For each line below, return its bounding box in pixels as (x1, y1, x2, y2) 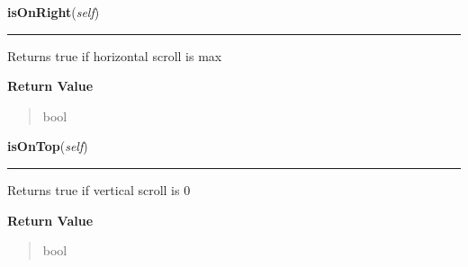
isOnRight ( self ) (7, 3, 100, 21)
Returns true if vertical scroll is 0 (7, 180, 191, 199)
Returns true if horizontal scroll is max (7, 46, 222, 65)
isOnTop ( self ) (7, 137, 88, 156)
